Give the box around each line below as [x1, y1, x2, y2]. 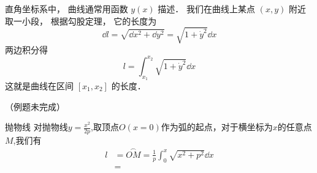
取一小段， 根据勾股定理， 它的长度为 [5, 14, 157, 27]
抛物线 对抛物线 [5, 120, 68, 133]
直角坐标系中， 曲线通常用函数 [5, 2, 128, 15]
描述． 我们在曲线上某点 [158, 2, 256, 15]
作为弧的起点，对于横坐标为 [161, 120, 273, 133]
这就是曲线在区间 [5, 79, 74, 92]
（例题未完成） [5, 100, 65, 112]
